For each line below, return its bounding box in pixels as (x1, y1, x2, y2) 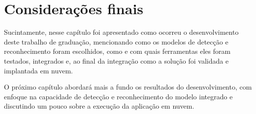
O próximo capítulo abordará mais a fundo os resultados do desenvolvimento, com (4, 82, 252, 92)
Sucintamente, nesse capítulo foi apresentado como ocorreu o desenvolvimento (4, 27, 239, 37)
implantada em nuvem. (4, 65, 73, 75)
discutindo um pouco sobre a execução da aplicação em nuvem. (4, 101, 194, 111)
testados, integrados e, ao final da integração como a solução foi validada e (4, 55, 229, 66)
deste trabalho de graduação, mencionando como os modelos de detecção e (4, 36, 228, 46)
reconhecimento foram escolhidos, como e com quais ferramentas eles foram (4, 46, 231, 56)
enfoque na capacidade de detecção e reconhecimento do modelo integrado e (4, 91, 233, 101)
